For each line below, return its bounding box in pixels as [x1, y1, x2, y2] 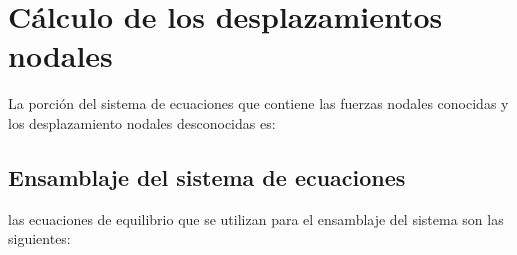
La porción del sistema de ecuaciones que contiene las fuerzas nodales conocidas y [8, 93, 509, 114]
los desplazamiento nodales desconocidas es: [8, 112, 276, 133]
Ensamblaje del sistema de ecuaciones [8, 161, 406, 192]
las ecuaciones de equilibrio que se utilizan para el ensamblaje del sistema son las [8, 208, 504, 229]
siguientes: [8, 228, 71, 249]
